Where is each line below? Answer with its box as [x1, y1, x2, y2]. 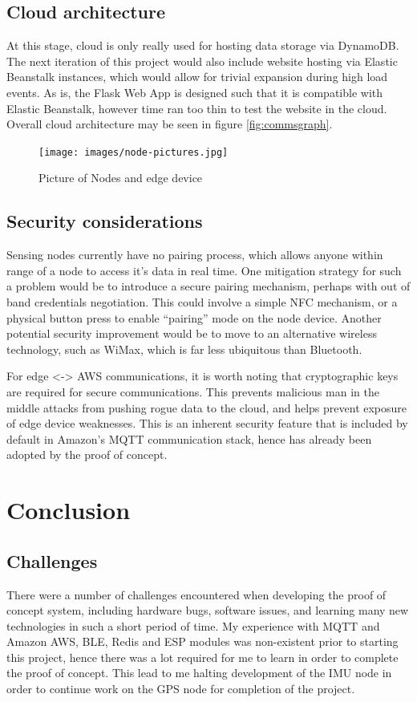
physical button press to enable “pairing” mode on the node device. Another [6, 309, 382, 326]
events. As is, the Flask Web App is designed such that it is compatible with [6, 83, 383, 100]
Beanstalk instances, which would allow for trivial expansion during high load [6, 68, 388, 85]
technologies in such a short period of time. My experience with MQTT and [6, 617, 380, 634]
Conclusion [6, 493, 131, 526]
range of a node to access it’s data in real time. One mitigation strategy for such [6, 262, 402, 278]
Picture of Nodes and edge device [38, 169, 203, 186]
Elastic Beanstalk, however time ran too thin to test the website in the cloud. [6, 99, 387, 116]
